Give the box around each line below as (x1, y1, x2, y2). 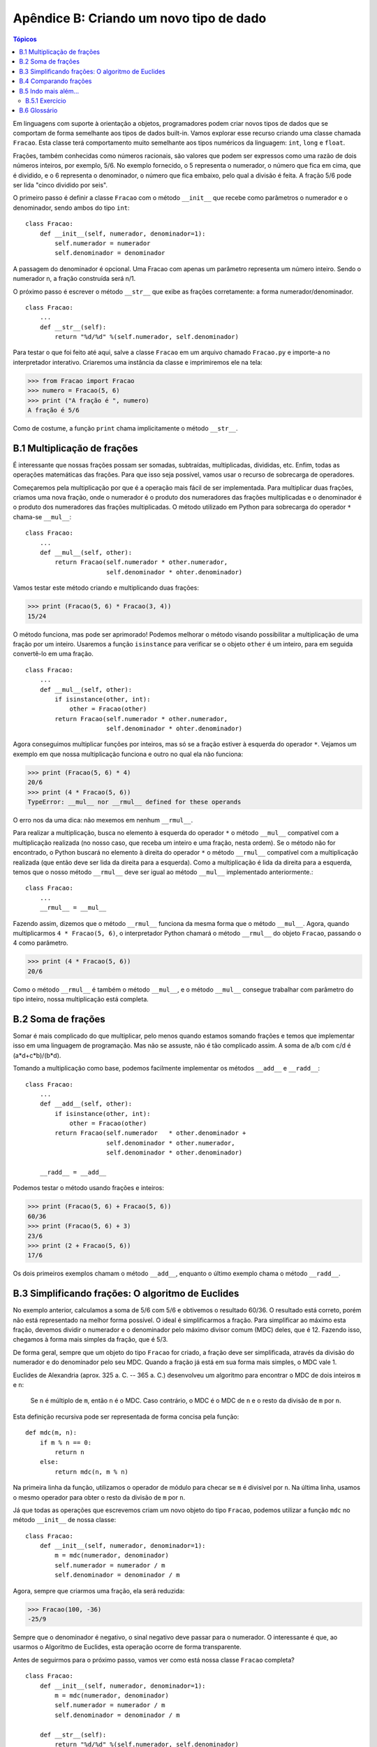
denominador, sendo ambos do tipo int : (13, 203, 130, 212)
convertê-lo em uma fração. (13, 650, 94, 658)
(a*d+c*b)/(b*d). (13, 1051, 61, 1059)
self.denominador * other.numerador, (105, 1139, 235, 1147)
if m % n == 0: (39, 1438, 92, 1447)
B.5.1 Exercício (25, 96, 66, 105)
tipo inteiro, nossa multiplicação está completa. (13, 995, 149, 1003)
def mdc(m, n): (25, 1429, 77, 1437)
